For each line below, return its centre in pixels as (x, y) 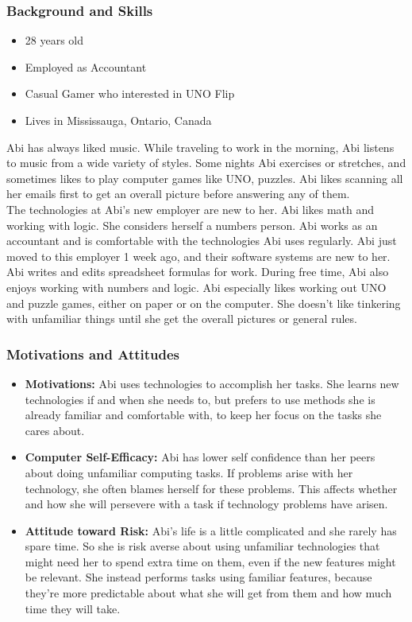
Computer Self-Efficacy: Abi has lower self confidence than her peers (200, 457)
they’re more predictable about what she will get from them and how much (208, 593)
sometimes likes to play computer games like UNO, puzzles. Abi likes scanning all (205, 178)
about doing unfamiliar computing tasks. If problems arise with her (189, 472)
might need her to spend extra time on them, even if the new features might (210, 561)
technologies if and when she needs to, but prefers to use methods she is (200, 399)
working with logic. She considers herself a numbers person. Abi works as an (192, 225)
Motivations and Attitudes (93, 354)
